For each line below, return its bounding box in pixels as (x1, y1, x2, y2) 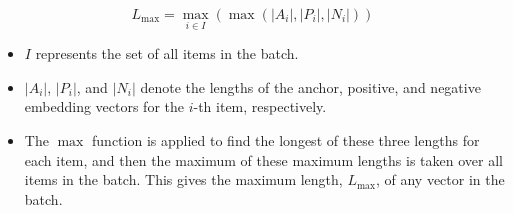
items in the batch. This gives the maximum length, (24, 169, 343, 190)
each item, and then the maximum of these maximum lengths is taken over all (24, 149, 503, 170)
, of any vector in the (375, 169, 505, 190)
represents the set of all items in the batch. (35, 43, 299, 64)
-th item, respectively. (193, 96, 327, 117)
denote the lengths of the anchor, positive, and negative (140, 76, 481, 97)
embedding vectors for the (24, 96, 185, 117)
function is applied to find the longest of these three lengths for (92, 130, 480, 150)
